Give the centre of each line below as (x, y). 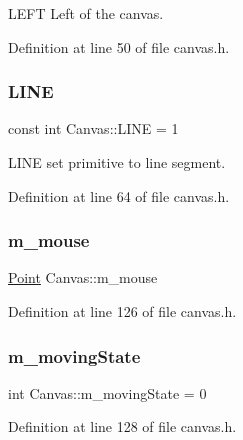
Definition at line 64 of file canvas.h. (119, 195)
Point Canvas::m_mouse (83, 277)
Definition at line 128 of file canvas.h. (122, 426)
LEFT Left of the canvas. (86, 13)
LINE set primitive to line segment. (117, 162)
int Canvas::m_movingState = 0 (107, 392)
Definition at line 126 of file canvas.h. (122, 311)
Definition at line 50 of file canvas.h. (119, 46)
